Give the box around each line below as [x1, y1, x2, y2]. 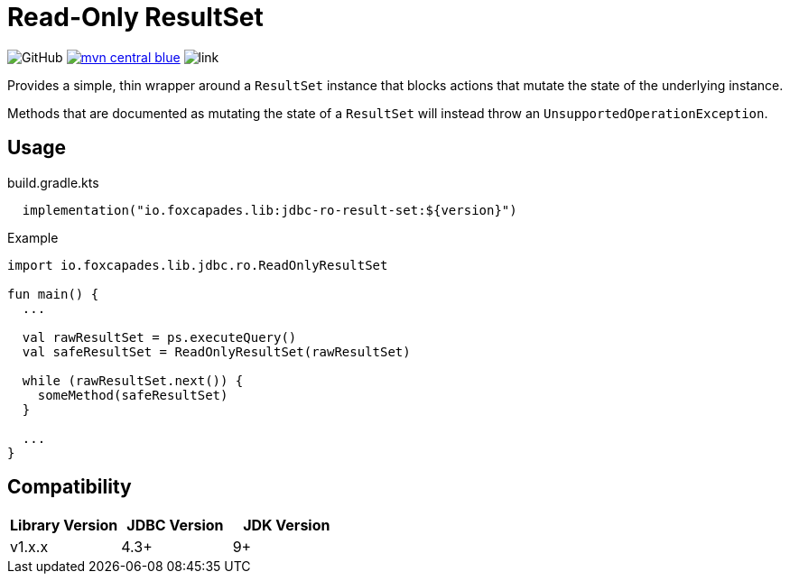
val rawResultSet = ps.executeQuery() [22, 329, 297, 345]
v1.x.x [10, 538, 49, 557]
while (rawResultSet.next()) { [22, 373, 244, 388]
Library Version [10, 516, 118, 535]
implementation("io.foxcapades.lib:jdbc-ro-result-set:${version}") [22, 202, 517, 217]
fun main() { [7, 286, 99, 301]
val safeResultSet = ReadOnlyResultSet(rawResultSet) [22, 344, 411, 359]
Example [7, 229, 59, 245]
